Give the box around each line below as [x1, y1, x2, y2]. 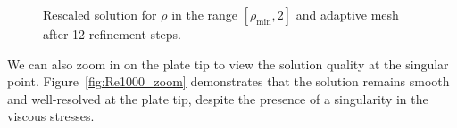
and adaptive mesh [295, 5, 399, 23]
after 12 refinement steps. [43, 25, 181, 43]
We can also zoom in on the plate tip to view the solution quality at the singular [7, 54, 449, 73]
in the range [171, 5, 238, 23]
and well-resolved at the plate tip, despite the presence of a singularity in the [7, 89, 428, 108]
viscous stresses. [7, 107, 95, 125]
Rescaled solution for [43, 5, 157, 23]
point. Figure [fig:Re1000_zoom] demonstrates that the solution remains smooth [7, 72, 450, 91]
